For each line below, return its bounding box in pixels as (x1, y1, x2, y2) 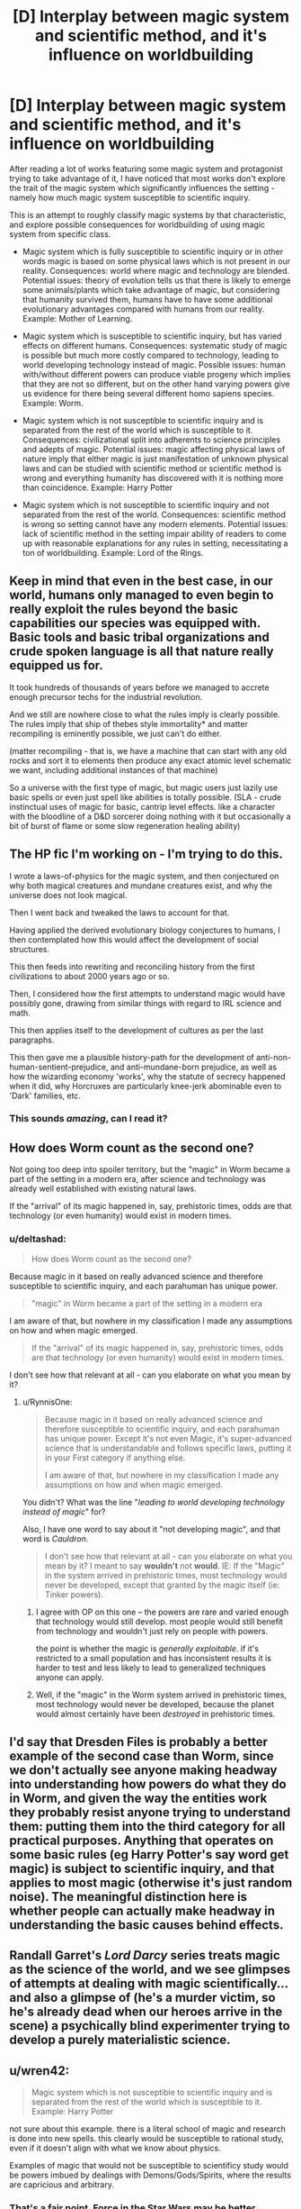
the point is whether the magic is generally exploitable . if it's (35, 1642, 259, 1654)
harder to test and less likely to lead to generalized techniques (35, 1662, 267, 1673)
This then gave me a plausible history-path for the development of (9, 1051, 254, 1062)
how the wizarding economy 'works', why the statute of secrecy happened (9, 1070, 286, 1082)
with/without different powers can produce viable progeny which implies (22, 368, 291, 379)
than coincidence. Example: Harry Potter (22, 482, 173, 493)
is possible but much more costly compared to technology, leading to (22, 350, 279, 360)
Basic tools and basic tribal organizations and (9, 630, 270, 645)
